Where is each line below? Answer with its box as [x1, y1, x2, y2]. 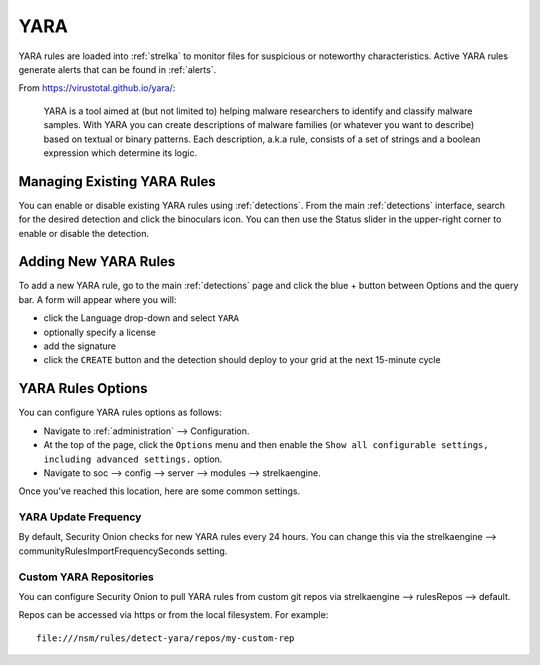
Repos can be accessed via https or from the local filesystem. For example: [18, 609, 329, 621]
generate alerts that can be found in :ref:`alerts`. [18, 63, 217, 75]
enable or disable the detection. [18, 227, 150, 239]
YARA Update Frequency [18, 510, 142, 524]
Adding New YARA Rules [18, 253, 176, 270]
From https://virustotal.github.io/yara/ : [18, 82, 176, 94]
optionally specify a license [43, 326, 157, 338]
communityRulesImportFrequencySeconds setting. [18, 545, 228, 557]
